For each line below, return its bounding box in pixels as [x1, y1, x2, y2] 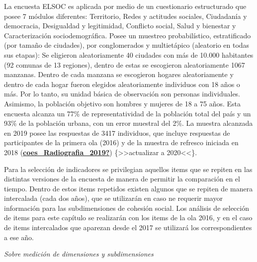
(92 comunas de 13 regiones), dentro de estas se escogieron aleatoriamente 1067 [4, 59, 245, 70]
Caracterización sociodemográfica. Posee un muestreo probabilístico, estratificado [4, 30, 251, 40]
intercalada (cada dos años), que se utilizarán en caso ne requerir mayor [4, 193, 223, 203]
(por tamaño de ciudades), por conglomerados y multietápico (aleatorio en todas [4, 40, 250, 50]
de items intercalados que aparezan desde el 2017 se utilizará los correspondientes [4, 222, 252, 233]
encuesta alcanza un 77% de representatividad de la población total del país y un [4, 108, 251, 118]
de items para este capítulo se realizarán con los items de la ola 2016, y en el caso [4, 212, 253, 223]
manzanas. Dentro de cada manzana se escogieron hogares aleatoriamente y [4, 69, 234, 80]
